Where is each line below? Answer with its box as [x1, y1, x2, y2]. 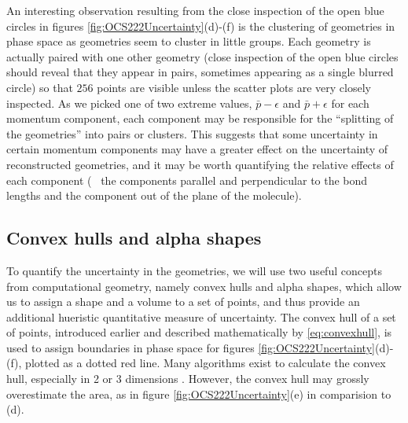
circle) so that [6, 79, 73, 95]
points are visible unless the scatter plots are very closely [97, 79, 371, 95]
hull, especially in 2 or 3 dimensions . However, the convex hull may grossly [6, 370, 369, 387]
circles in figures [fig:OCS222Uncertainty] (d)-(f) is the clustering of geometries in [6, 17, 395, 34]
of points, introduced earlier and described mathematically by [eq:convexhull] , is [6, 324, 392, 340]
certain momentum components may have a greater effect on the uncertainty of [6, 141, 388, 157]
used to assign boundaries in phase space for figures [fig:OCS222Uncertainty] [6, 339, 375, 355]
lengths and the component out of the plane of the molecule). [6, 187, 302, 204]
